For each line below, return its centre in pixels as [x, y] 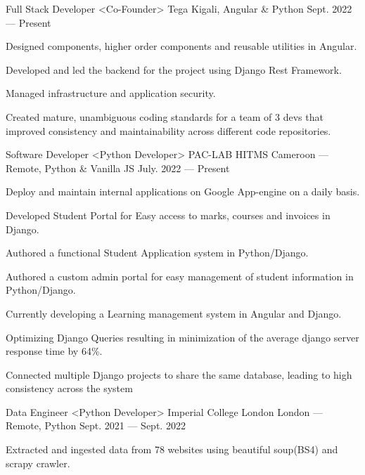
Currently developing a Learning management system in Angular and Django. [174, 313]
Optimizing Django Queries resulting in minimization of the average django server [182, 337]
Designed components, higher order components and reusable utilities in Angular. [181, 46]
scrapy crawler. [38, 463]
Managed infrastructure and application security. [111, 93]
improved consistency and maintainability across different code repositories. [168, 130]
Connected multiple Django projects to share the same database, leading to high [179, 374]
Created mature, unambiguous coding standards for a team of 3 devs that [165, 116]
